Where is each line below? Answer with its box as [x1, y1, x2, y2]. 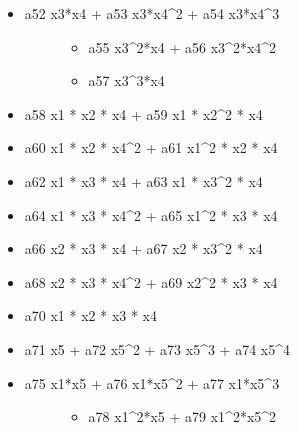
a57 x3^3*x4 [88, 70, 165, 91]
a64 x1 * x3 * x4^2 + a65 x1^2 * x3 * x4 [24, 204, 278, 225]
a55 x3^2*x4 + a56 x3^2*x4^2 [88, 36, 277, 57]
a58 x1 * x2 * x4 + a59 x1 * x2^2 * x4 [24, 103, 263, 124]
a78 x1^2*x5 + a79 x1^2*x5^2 [88, 406, 277, 427]
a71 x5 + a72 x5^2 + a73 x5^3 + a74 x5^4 [24, 338, 291, 359]
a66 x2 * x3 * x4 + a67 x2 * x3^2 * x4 [24, 238, 263, 259]
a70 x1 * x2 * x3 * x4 [24, 305, 157, 326]
